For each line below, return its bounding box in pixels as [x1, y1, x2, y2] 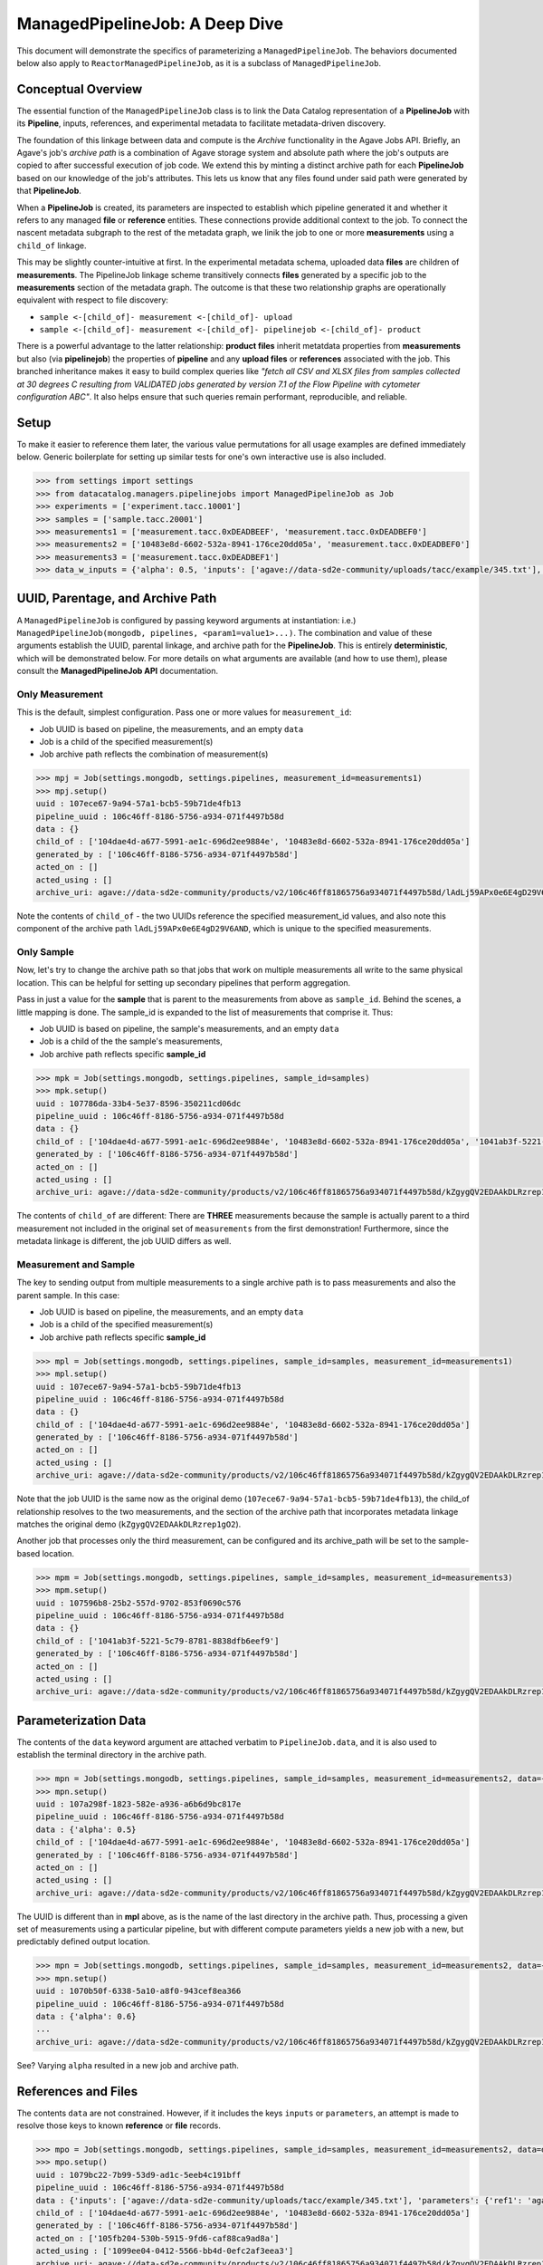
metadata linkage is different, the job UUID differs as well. [16, 1236, 232, 1247]
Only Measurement [16, 688, 103, 700]
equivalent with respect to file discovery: [16, 294, 169, 305]
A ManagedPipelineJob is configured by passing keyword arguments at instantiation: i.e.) [16, 614, 357, 625]
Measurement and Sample [16, 1258, 136, 1270]
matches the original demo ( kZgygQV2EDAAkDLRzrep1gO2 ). [16, 1518, 242, 1530]
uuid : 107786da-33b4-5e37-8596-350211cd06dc [35, 1098, 242, 1109]
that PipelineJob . [16, 186, 81, 197]
